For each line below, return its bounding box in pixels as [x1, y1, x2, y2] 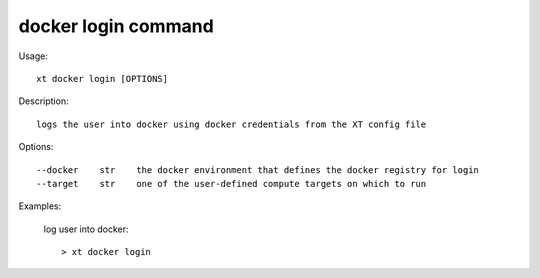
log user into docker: [43, 223, 129, 235]
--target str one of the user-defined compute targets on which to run [36, 178, 427, 189]
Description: [18, 95, 69, 107]
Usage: [18, 50, 49, 62]
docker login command [18, 15, 214, 37]
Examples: [18, 200, 62, 212]
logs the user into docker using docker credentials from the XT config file [36, 118, 427, 130]
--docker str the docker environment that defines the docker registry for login [36, 164, 480, 175]
